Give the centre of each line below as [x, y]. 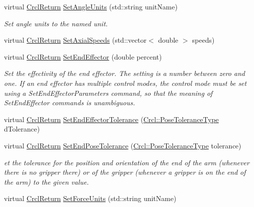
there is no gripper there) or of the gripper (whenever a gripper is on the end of [125, 172]
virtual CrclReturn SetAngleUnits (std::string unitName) [91, 6]
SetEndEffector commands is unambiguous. [70, 103]
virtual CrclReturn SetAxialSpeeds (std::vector [75, 40]
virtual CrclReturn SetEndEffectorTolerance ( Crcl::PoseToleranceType [112, 119]
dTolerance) [22, 129]
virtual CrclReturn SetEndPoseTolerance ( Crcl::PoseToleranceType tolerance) [123, 145]
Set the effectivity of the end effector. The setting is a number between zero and [125, 73]
